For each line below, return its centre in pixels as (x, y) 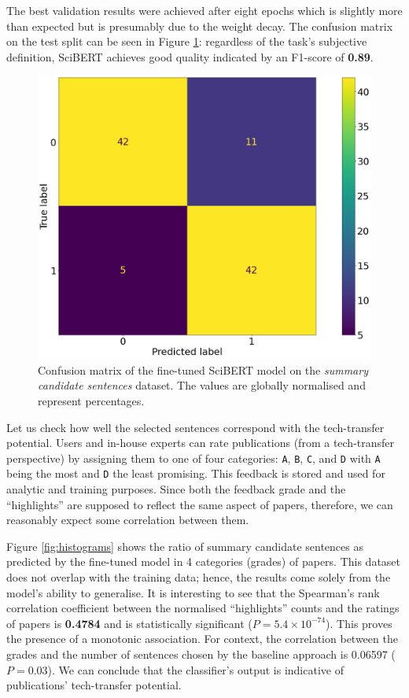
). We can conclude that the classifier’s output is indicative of (195, 669)
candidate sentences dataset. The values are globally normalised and (202, 385)
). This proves (359, 623)
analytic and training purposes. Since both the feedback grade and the (176, 489)
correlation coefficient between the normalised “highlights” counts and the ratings (203, 608)
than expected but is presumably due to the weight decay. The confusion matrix (200, 26)
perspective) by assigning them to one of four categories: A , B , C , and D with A (193, 458)
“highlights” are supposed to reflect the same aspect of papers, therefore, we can (200, 504)
